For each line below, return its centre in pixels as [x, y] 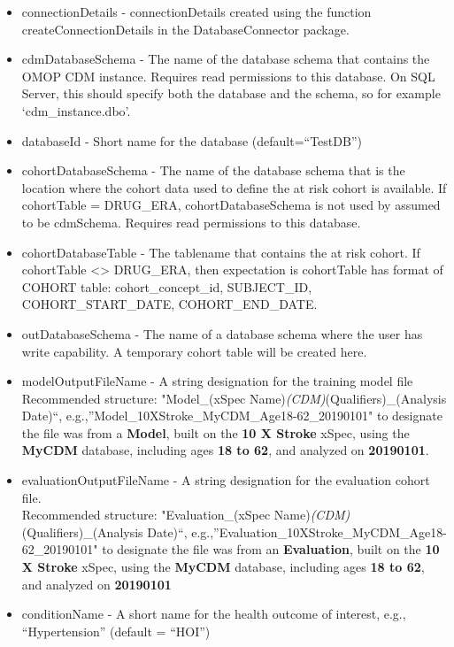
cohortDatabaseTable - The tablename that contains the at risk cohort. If [221, 252]
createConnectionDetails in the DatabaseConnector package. [185, 29]
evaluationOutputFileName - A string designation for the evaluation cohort [226, 480]
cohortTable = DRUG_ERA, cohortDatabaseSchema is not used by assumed [231, 205]
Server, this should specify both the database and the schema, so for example [231, 93]
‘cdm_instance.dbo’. [76, 110]
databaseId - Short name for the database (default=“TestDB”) [192, 140]
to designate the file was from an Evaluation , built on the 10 [271, 549]
